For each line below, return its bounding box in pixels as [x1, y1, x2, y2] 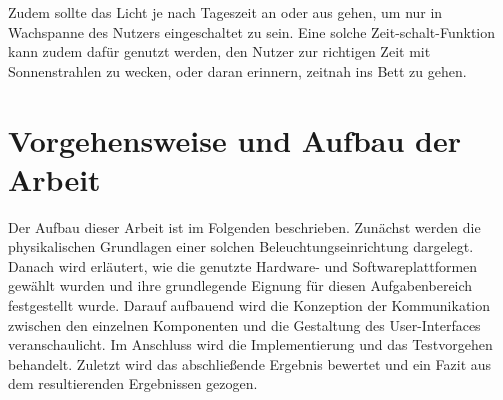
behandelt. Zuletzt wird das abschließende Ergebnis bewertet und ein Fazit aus [8, 353, 492, 374]
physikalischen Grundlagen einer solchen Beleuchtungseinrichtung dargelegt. [8, 236, 474, 257]
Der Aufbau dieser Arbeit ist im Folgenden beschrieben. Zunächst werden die [8, 216, 481, 237]
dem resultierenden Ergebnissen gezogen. [8, 373, 258, 394]
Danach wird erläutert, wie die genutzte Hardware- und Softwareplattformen [8, 255, 478, 276]
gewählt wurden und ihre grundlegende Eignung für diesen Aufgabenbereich [8, 275, 473, 296]
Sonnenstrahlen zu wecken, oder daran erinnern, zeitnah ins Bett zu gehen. [8, 60, 467, 81]
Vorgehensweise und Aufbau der [8, 119, 462, 160]
